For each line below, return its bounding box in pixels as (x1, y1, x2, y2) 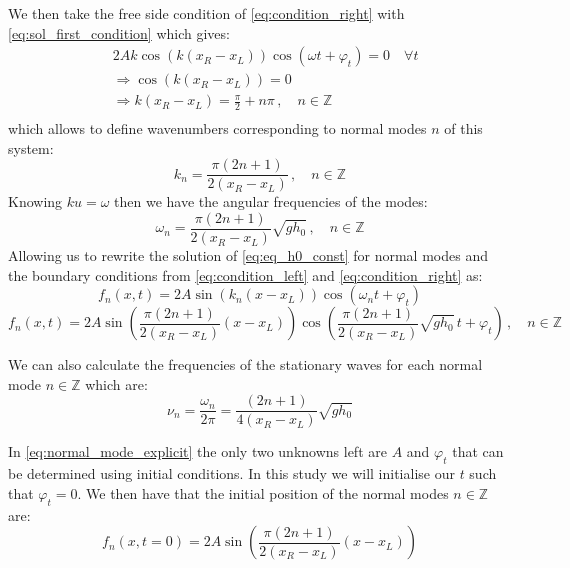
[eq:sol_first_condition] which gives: (8, 22, 230, 43)
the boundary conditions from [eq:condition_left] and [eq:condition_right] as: (8, 264, 483, 285)
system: (8, 137, 54, 158)
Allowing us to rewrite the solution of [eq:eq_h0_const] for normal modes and (8, 245, 488, 266)
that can (452, 441, 504, 462)
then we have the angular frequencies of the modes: (114, 191, 428, 212)
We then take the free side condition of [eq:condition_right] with (8, 3, 405, 23)
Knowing (8, 191, 63, 212)
